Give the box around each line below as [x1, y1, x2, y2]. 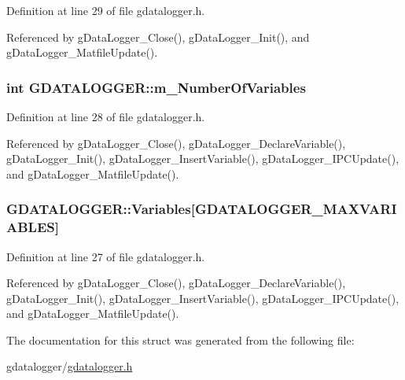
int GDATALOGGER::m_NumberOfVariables [6, 77, 306, 97]
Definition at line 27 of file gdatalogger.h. [6, 248, 205, 264]
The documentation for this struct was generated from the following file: [6, 331, 355, 348]
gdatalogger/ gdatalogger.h [6, 358, 133, 374]
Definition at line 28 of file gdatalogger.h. [6, 109, 205, 124]
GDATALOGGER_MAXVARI [194, 199, 397, 219]
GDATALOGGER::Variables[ [6, 199, 195, 219]
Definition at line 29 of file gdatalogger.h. [6, 2, 205, 18]
